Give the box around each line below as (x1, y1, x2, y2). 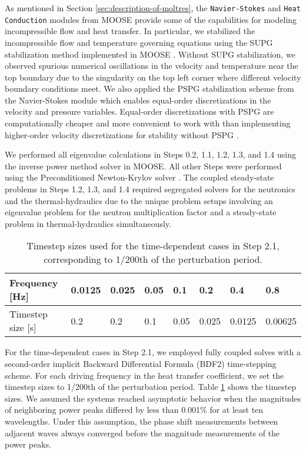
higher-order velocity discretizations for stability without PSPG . (5, 128, 239, 141)
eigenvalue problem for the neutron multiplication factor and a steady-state (5, 206, 277, 218)
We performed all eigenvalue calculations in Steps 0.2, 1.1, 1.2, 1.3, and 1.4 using (5, 148, 296, 161)
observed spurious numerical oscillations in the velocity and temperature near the (5, 59, 298, 72)
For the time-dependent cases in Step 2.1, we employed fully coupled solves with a (5, 346, 301, 358)
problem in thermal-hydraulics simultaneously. (5, 217, 172, 229)
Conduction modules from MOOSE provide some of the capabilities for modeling (5, 13, 297, 25)
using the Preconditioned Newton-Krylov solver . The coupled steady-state (5, 171, 274, 183)
